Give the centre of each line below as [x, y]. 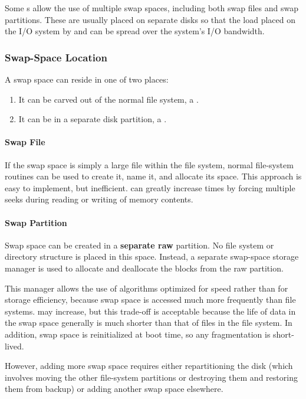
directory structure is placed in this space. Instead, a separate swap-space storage [152, 256]
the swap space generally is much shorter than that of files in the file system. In [149, 323]
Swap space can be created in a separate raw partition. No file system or [139, 245]
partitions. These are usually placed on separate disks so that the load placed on [150, 19]
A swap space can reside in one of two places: [87, 79]
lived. [14, 346]
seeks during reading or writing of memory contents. [99, 199]
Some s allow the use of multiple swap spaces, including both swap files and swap [152, 8]
